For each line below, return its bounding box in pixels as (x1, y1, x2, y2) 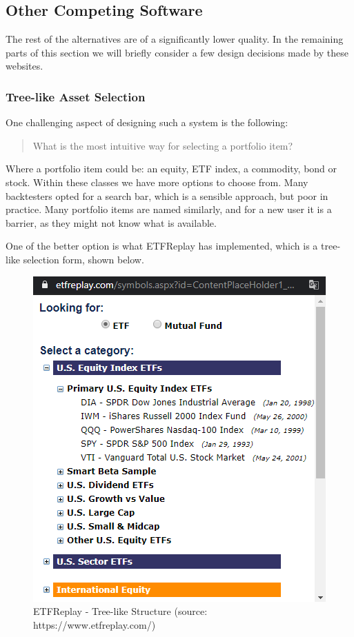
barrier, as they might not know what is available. (6, 215, 217, 230)
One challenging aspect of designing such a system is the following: (6, 115, 288, 130)
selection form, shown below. (23, 252, 144, 266)
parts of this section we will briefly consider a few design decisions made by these (6, 45, 348, 59)
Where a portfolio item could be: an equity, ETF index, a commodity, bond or (6, 161, 337, 176)
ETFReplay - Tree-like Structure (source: (33, 604, 208, 618)
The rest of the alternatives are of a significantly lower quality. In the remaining (6, 32, 344, 46)
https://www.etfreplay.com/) (33, 617, 156, 631)
